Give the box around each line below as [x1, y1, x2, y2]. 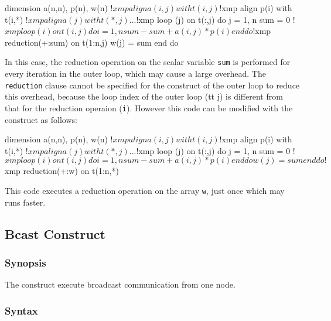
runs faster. [5, 196, 46, 208]
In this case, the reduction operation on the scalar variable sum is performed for [5, 56, 291, 68]
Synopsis [5, 255, 46, 269]
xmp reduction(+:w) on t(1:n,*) [5, 165, 119, 177]
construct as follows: [5, 113, 77, 125]
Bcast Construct [5, 224, 105, 243]
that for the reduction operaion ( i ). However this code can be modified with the [5, 101, 293, 114]
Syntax [5, 303, 38, 317]
